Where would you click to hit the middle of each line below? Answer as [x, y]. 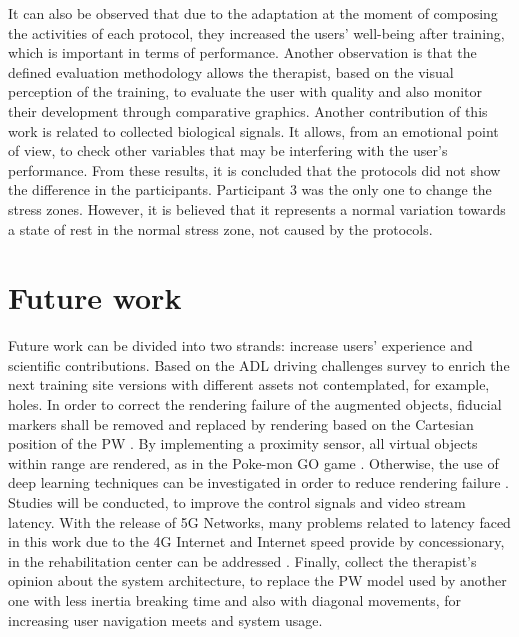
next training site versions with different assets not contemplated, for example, [249, 384]
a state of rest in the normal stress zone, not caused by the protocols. [220, 228]
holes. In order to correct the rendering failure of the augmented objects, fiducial [255, 404]
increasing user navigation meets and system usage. [165, 619]
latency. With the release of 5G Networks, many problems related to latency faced [259, 521]
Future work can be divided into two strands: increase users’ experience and [240, 345]
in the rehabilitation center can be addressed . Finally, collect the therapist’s [242, 560]
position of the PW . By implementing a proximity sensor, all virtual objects [243, 443]
